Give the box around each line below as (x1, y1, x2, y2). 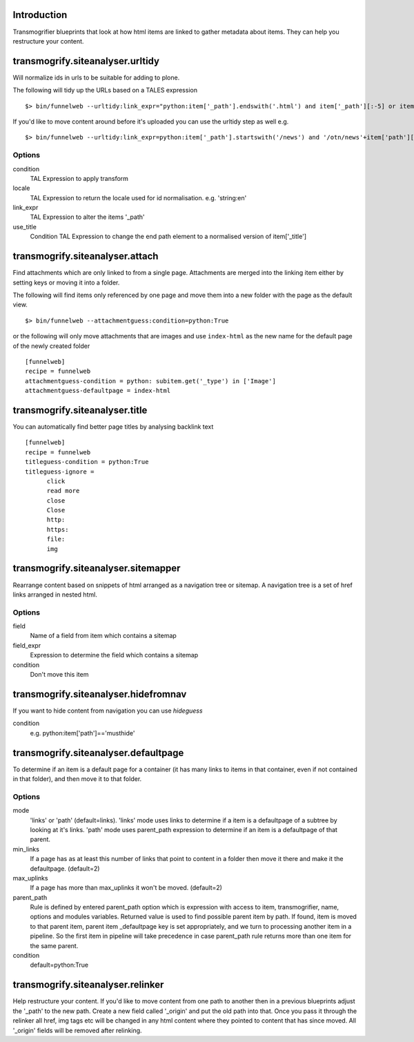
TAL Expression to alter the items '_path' (30, 213, 145, 221)
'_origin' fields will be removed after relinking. (12, 1026, 142, 1034)
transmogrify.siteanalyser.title (12, 404, 148, 416)
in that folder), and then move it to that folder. (12, 775, 142, 783)
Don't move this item (30, 670, 89, 679)
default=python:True (30, 961, 89, 969)
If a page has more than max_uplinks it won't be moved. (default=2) (30, 884, 222, 892)
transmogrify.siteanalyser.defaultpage (12, 746, 184, 759)
